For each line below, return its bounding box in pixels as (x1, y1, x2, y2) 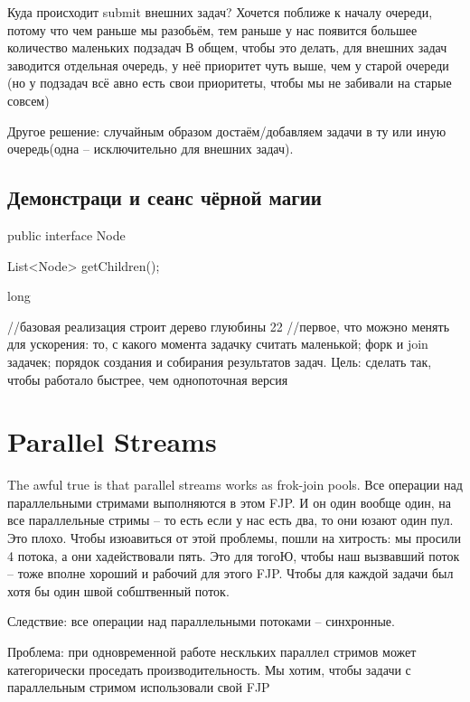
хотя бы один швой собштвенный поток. (7, 581, 230, 600)
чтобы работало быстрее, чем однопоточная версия (7, 370, 288, 388)
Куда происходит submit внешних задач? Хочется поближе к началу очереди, (7, 3, 433, 21)
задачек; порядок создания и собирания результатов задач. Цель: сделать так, (7, 351, 432, 370)
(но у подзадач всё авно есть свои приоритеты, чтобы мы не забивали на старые (7, 73, 452, 92)
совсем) (7, 90, 50, 109)
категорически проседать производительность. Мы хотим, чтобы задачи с (7, 660, 411, 679)
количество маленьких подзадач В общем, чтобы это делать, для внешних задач (7, 38, 447, 57)
